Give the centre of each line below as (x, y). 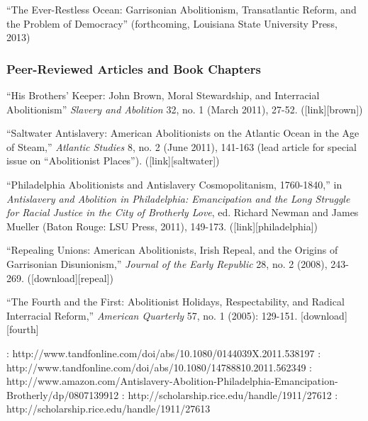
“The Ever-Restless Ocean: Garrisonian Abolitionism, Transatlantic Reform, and (182, 9)
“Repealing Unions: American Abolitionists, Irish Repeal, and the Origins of (172, 250)
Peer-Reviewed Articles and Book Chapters (134, 68)
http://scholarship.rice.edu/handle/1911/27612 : (233, 394)
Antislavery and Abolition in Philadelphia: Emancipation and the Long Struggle (178, 198)
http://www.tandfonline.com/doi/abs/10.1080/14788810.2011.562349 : (160, 367)
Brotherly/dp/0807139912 (63, 394)
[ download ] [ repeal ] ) (73, 277)
